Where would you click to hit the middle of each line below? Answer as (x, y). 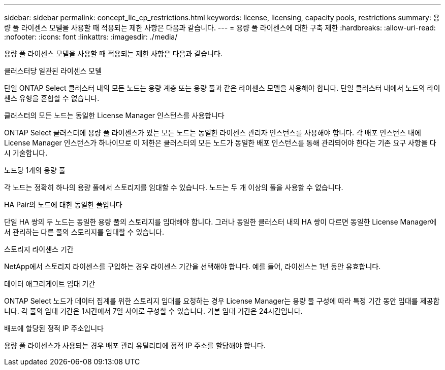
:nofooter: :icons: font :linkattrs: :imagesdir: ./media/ (91, 37)
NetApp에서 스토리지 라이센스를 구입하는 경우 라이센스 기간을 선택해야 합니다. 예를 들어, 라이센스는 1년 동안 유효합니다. (193, 266)
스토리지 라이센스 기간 (39, 249)
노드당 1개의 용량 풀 (35, 170)
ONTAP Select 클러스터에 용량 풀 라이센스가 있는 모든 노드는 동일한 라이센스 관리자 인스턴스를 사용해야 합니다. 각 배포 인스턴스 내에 (213, 133)
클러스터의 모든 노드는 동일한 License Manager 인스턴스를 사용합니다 (114, 115)
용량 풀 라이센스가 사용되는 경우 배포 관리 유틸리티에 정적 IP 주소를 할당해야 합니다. (135, 345)
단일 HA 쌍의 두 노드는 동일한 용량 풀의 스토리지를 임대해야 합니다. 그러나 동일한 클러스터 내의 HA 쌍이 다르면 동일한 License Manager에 (220, 222)
